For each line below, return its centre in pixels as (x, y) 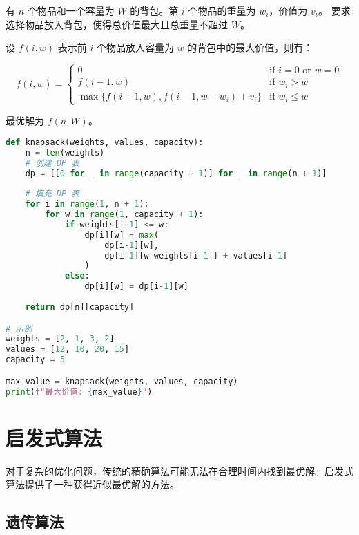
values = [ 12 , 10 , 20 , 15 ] (68, 349)
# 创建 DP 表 (52, 163)
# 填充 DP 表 (52, 194)
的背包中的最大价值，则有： (250, 47)
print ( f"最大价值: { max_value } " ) (79, 392)
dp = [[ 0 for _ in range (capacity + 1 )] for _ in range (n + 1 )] (176, 173)
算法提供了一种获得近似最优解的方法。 (93, 484)
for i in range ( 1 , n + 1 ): (87, 204)
